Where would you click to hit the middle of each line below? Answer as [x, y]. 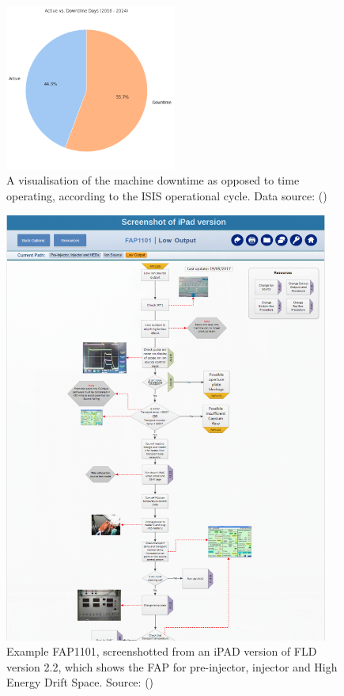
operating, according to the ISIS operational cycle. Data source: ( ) [167, 195]
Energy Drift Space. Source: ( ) [80, 682]
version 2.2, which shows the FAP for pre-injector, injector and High [172, 666]
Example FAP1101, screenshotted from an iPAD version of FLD [162, 651]
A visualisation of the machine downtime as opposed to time [153, 180]
